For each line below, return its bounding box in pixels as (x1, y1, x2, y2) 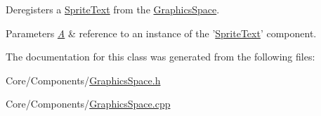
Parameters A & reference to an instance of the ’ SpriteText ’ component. (6, 25, 317, 40)
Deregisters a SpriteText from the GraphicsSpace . (6, 2, 220, 16)
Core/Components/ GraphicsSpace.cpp (6, 96, 171, 111)
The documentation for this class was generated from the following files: (6, 49, 315, 64)
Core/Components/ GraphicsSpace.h (6, 72, 161, 87)
